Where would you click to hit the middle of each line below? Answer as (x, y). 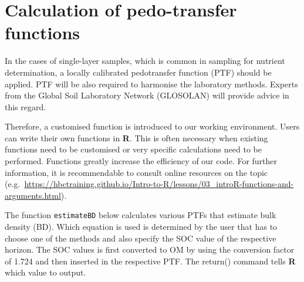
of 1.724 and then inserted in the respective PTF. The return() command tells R (150, 261)
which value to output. (45, 272)
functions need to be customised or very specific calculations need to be (133, 149)
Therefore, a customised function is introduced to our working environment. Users (152, 126)
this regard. (26, 106)
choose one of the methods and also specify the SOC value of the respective (141, 238)
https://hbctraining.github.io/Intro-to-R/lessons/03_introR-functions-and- (159, 184)
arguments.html (33, 195)
